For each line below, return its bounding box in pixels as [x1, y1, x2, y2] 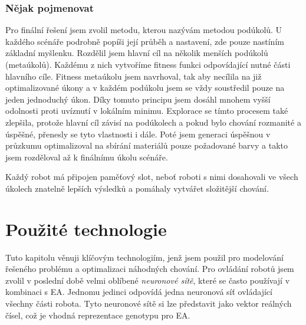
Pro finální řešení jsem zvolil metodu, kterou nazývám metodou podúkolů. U [5, 24, 282, 36]
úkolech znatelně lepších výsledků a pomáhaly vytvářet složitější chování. [5, 182, 269, 194]
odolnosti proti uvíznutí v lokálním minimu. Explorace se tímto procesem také [5, 104, 288, 117]
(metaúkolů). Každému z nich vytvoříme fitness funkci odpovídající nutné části [5, 58, 291, 70]
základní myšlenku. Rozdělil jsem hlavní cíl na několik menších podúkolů [5, 47, 268, 59]
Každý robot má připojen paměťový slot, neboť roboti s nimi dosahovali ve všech [5, 170, 298, 183]
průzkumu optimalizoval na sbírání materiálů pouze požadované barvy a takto [5, 139, 288, 152]
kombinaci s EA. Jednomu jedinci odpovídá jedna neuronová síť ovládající [5, 285, 272, 298]
